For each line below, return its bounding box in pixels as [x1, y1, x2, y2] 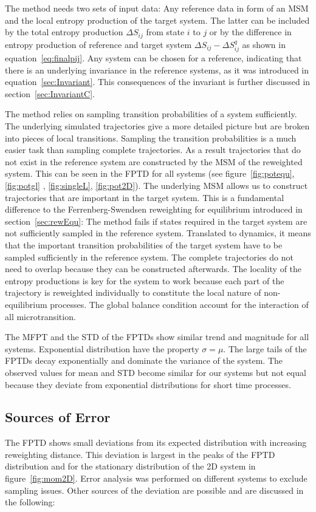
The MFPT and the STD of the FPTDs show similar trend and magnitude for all [5, 330, 309, 343]
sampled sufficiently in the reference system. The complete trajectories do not [5, 250, 294, 263]
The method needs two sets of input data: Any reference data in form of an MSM [5, 2, 309, 14]
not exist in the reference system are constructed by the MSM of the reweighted [5, 155, 303, 168]
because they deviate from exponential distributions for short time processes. [5, 378, 291, 391]
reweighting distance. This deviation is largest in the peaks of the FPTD [5, 448, 275, 460]
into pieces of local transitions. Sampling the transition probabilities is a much [5, 131, 297, 144]
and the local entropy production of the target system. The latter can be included [5, 13, 310, 26]
